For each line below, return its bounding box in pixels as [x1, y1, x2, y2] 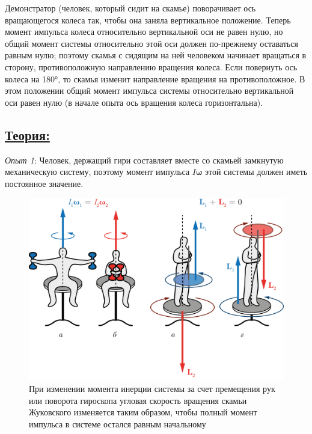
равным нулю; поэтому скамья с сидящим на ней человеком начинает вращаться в [5, 49, 307, 61]
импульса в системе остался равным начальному [29, 417, 206, 430]
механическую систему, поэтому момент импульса [5, 165, 190, 178]
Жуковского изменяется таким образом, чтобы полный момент [29, 406, 257, 418]
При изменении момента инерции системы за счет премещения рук [29, 382, 275, 395]
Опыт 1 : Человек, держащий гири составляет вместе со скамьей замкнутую [5, 153, 284, 166]
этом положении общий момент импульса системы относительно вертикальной [5, 84, 294, 97]
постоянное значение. [5, 177, 84, 189]
